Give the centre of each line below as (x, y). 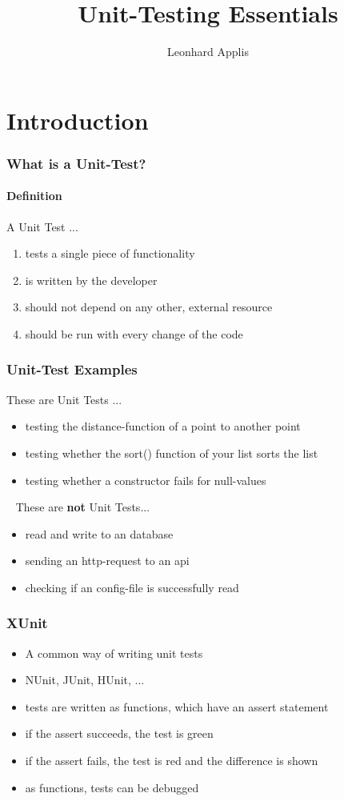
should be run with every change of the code (134, 333)
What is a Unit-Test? (76, 163)
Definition (34, 196)
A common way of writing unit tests (114, 653)
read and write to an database (99, 533)
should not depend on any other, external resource (149, 307)
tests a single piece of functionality (110, 253)
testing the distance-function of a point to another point (163, 426)
